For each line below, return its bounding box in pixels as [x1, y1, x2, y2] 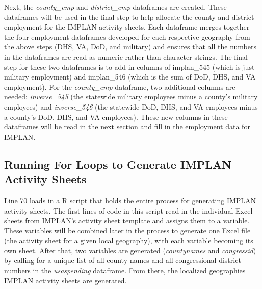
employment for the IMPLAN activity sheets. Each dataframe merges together [4, 21, 250, 32]
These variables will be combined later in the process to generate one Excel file [4, 225, 251, 235]
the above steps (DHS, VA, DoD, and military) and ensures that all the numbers [4, 41, 256, 52]
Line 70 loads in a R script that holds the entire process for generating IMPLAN [4, 195, 256, 205]
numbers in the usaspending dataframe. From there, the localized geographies [4, 265, 246, 276]
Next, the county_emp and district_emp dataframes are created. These [4, 2, 227, 12]
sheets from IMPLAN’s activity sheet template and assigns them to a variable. [4, 215, 250, 226]
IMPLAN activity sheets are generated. [4, 275, 127, 285]
